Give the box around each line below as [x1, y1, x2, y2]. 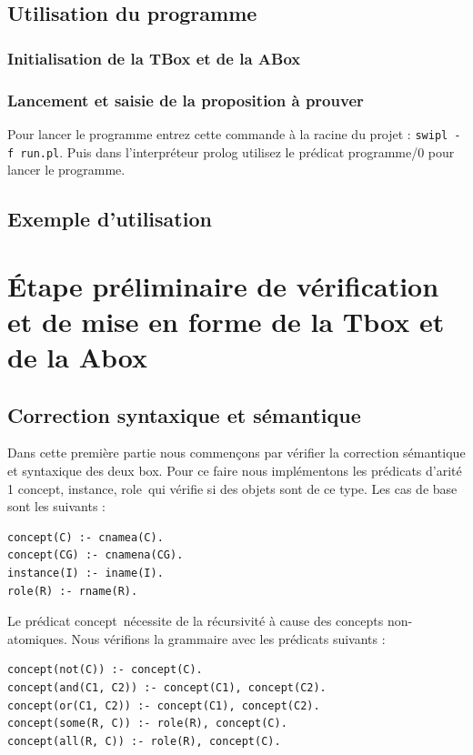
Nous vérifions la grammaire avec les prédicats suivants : [71, 629, 386, 648]
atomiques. [7, 629, 67, 648]
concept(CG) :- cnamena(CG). [7, 549, 184, 562]
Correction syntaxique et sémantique [7, 400, 361, 428]
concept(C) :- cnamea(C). [7, 530, 164, 544]
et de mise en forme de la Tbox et [7, 302, 445, 339]
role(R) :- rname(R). [7, 584, 138, 598]
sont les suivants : [7, 497, 106, 516]
